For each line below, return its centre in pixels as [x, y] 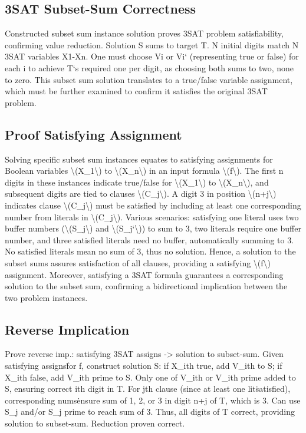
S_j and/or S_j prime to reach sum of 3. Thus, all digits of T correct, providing [150, 411]
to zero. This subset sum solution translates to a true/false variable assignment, [149, 79]
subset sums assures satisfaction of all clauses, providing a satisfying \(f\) [138, 262]
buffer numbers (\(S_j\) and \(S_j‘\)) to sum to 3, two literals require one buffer [153, 228]
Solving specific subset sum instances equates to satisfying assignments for [139, 159]
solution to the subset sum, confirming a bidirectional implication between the [146, 286]
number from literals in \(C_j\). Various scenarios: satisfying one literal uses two [152, 216]
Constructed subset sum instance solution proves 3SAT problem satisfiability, [144, 33]
